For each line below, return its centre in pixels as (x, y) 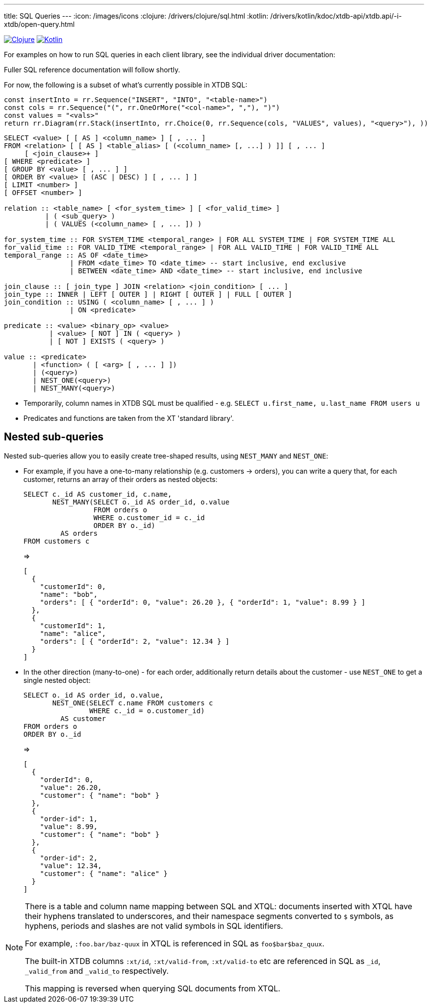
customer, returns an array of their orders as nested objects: (121, 479)
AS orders (79, 533)
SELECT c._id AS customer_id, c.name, (98, 494)
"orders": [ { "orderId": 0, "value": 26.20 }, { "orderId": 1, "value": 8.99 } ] (203, 602)
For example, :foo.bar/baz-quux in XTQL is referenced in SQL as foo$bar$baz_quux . (175, 943)
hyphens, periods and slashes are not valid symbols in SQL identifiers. (154, 926)
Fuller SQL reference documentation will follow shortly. (92, 70)
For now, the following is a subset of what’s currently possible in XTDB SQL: (126, 85)
